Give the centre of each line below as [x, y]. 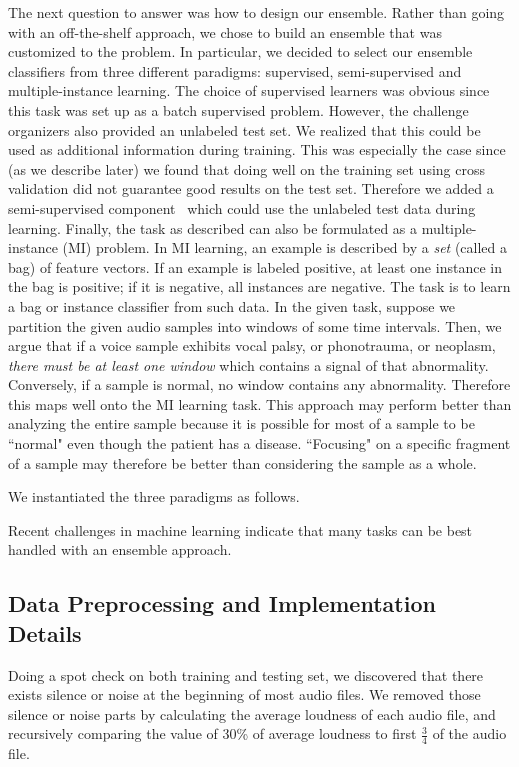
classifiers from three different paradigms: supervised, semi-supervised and [235, 70]
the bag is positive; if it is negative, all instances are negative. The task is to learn [259, 286]
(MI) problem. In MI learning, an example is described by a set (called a [285, 247]
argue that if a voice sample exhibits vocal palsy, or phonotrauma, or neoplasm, [252, 345]
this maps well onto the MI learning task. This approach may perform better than [260, 403]
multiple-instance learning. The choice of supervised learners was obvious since [249, 90]
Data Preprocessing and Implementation [222, 603]
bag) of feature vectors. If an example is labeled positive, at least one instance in [255, 266]
